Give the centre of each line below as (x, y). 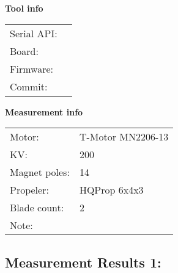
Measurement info (44, 111)
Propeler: (29, 190)
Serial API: (34, 33)
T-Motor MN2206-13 (124, 137)
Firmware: (32, 68)
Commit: (29, 86)
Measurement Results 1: (83, 262)
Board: (24, 51)
